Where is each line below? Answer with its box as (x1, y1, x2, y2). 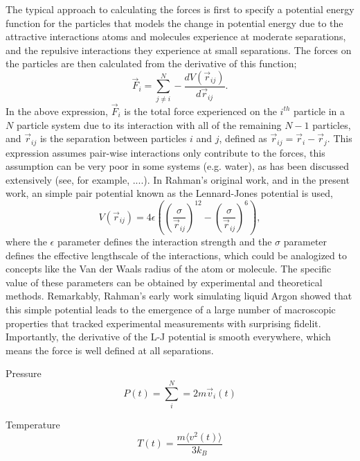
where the (6, 234, 47, 249)
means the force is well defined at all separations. (6, 342, 214, 357)
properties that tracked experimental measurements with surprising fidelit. (6, 315, 321, 330)
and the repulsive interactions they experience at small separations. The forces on (6, 42, 352, 57)
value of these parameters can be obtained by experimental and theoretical (6, 275, 323, 289)
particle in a (294, 103, 345, 118)
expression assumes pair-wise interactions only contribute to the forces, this (6, 145, 325, 159)
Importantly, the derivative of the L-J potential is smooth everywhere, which (6, 329, 331, 344)
